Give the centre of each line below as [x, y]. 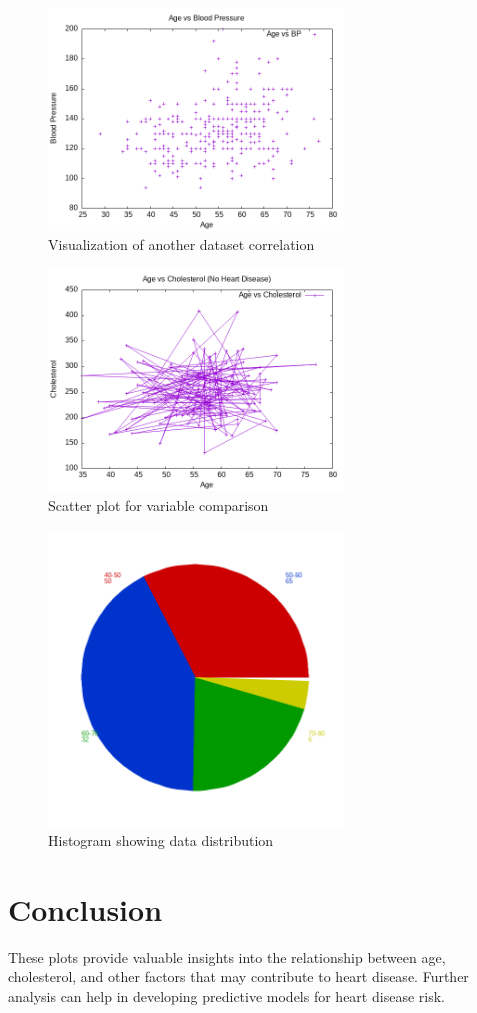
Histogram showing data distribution [161, 839]
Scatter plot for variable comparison [158, 504]
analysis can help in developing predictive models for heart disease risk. [226, 995]
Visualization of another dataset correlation [181, 244]
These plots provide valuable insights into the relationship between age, [227, 956]
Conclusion [85, 908]
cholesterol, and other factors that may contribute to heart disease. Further [238, 976]
